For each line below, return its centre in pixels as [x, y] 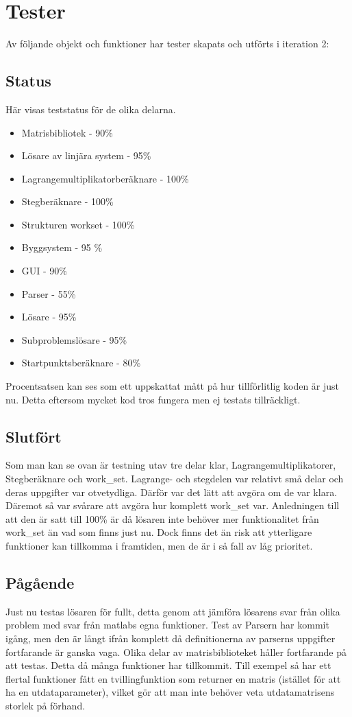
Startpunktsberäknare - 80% [81, 363]
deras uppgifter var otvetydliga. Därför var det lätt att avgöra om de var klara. [172, 492]
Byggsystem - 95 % [62, 247]
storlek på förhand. [46, 705]
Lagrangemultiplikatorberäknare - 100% [105, 178]
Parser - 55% [49, 293]
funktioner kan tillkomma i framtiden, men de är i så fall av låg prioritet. [159, 545]
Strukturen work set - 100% [78, 224]
